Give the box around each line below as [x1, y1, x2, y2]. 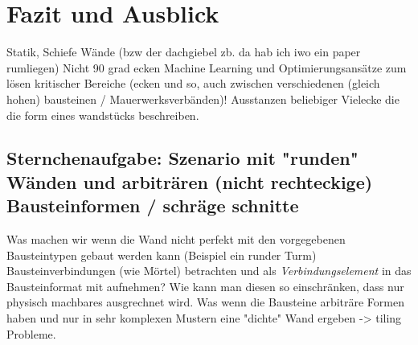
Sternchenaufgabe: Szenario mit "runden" [6, 146, 359, 170]
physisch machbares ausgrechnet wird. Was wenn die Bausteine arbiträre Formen [6, 294, 404, 310]
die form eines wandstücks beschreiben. [6, 106, 199, 123]
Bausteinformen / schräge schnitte [6, 193, 299, 218]
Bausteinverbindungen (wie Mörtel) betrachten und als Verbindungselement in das [6, 262, 412, 279]
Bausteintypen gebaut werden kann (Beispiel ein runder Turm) [6, 246, 317, 263]
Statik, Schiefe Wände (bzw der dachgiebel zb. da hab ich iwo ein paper [6, 43, 361, 60]
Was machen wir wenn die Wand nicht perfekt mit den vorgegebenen [6, 231, 346, 248]
